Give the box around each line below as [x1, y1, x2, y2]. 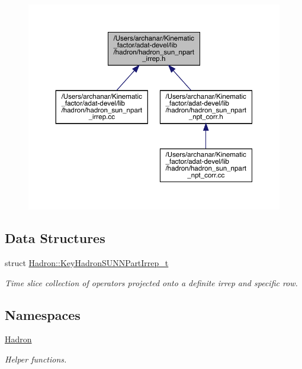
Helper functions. [5, 352, 67, 365]
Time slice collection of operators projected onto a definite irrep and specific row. [5, 276, 298, 289]
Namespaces [5, 305, 81, 323]
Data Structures [5, 229, 105, 247]
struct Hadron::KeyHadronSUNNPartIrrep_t [5, 256, 169, 268]
